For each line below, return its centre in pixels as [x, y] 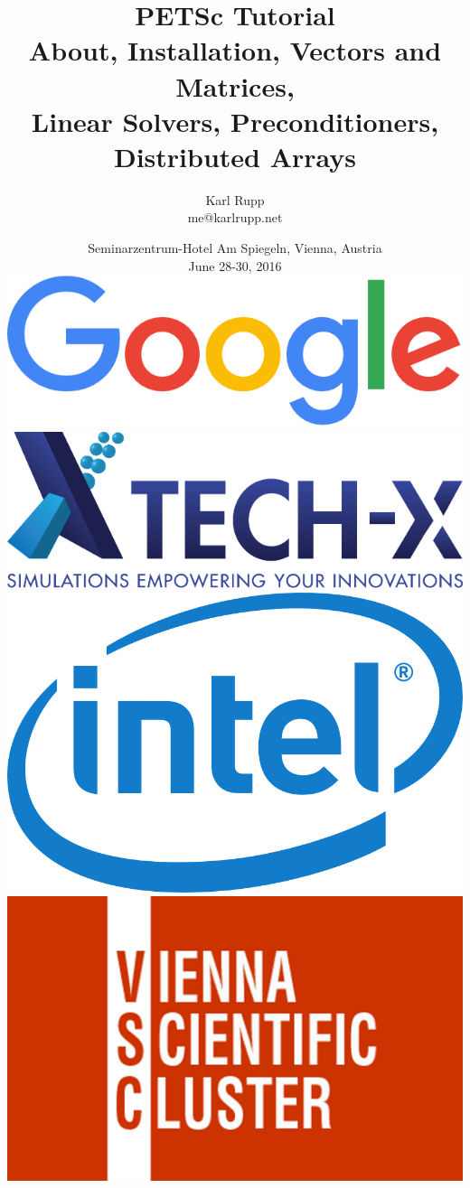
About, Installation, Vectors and [235, 50]
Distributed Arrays [235, 156]
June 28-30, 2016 [235, 265]
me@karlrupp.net [235, 217]
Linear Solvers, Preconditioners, [235, 121]
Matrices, [235, 85]
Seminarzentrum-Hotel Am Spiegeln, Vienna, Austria [235, 248]
